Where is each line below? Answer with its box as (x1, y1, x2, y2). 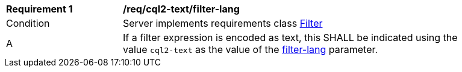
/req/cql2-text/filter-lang (123, 3, 240, 15)
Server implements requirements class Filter (123, 17, 323, 29)
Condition (6, 17, 50, 29)
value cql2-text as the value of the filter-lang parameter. (123, 43, 378, 55)
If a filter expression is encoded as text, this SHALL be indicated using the (123, 32, 458, 43)
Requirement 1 (6, 3, 73, 15)
